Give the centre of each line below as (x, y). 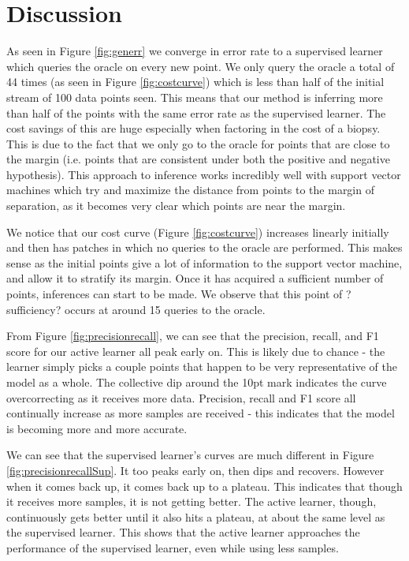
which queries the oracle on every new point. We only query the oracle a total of (201, 66)
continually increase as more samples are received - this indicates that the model (201, 413)
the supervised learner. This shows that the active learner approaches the (183, 532)
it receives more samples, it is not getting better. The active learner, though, (191, 501)
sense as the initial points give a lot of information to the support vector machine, (204, 262)
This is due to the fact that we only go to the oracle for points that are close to (198, 143)
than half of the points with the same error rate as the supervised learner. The (196, 112)
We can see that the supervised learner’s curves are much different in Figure (190, 455)
